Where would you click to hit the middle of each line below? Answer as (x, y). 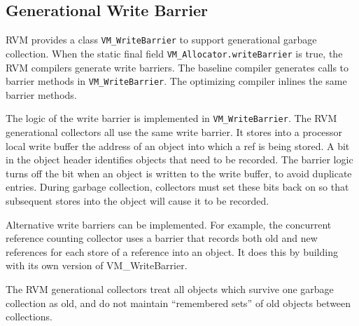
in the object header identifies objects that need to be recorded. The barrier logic (179, 159)
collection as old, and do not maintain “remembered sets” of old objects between (178, 303)
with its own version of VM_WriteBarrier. (97, 265)
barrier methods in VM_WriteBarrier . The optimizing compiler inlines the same (176, 81)
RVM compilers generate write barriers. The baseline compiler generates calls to (177, 67)
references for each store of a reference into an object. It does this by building (172, 251)
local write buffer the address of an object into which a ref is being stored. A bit (178, 145)
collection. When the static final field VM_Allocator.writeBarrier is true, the (174, 53)
